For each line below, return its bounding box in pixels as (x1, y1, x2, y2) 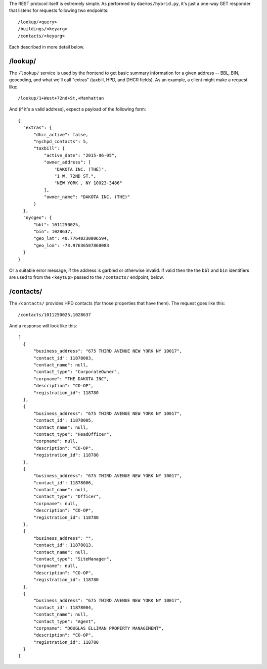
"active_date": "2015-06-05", (44, 153, 117, 158)
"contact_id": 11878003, (33, 355, 94, 361)
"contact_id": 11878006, (33, 480, 94, 485)
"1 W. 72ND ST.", (54, 173, 96, 179)
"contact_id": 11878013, (33, 542, 94, 548)
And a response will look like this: (9, 323, 77, 329)
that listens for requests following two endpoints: (9, 7, 109, 13)
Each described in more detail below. (9, 44, 85, 50)
